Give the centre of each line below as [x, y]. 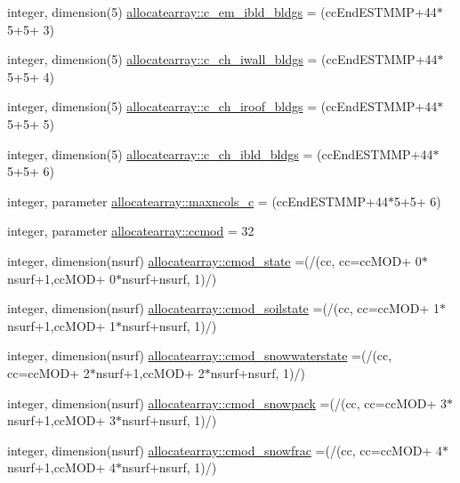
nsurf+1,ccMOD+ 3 [62, 420]
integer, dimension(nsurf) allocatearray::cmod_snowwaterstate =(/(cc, [200, 355]
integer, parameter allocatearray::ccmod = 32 [131, 231]
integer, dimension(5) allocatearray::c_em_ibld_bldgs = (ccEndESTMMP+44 [222, 12]
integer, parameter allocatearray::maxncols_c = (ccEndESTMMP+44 [198, 201]
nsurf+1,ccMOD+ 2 [150, 372]
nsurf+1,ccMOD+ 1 [62, 325]
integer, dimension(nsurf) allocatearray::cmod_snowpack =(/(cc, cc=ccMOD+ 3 [227, 402]
